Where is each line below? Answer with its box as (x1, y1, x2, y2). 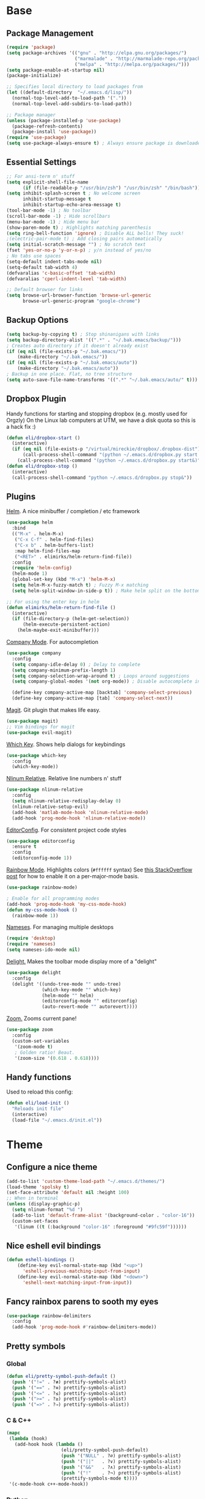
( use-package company (6, 650, 62, 656)
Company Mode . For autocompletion (6, 638, 99, 645)
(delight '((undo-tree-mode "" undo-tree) (12, 981, 121, 987)
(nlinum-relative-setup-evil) (12, 804, 88, 810)
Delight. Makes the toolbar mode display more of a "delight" (6, 958, 157, 965)
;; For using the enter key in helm (6, 599, 99, 605)
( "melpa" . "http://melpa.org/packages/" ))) (74, 61, 190, 67)
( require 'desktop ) (6, 935, 56, 942)
